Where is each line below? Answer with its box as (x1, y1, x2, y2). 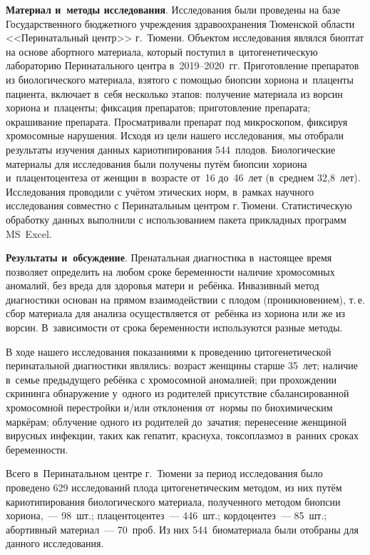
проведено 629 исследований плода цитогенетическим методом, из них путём (6, 480, 342, 494)
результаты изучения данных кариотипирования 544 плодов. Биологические (6, 141, 336, 156)
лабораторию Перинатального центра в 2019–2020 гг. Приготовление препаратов (6, 58, 359, 73)
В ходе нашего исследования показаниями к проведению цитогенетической (6, 344, 332, 359)
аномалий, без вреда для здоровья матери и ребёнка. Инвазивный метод (6, 278, 319, 293)
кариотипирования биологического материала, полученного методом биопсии (6, 494, 341, 509)
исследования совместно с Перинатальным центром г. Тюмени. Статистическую (6, 198, 352, 213)
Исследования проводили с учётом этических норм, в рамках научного (6, 184, 314, 199)
